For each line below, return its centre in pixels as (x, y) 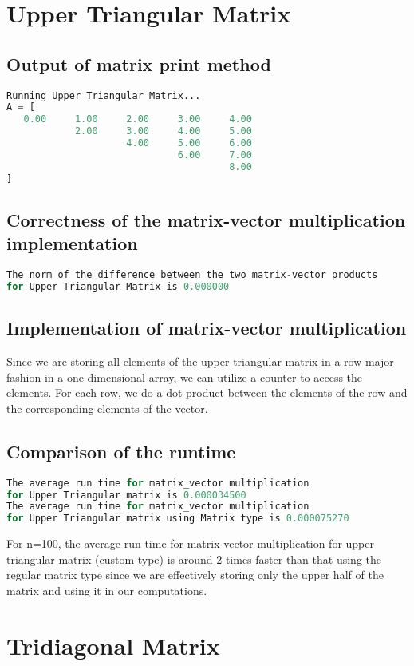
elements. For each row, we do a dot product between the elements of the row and (207, 392)
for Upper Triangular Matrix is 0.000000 (118, 287)
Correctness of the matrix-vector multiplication (206, 219)
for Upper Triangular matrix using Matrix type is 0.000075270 (178, 519)
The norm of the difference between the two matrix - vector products (192, 275)
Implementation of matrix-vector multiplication (207, 328)
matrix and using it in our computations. (107, 590)
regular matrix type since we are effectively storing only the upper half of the (195, 575)
